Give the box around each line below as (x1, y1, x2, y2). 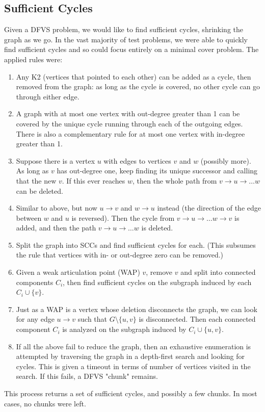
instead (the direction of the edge (157, 202, 261, 213)
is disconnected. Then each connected (139, 314, 256, 324)
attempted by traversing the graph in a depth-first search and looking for (16, 351, 245, 362)
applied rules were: (4, 54, 63, 64)
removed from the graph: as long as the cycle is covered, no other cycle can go (16, 81, 260, 92)
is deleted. (141, 222, 173, 233)
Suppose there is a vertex (16, 155, 95, 166)
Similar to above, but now (16, 202, 97, 213)
